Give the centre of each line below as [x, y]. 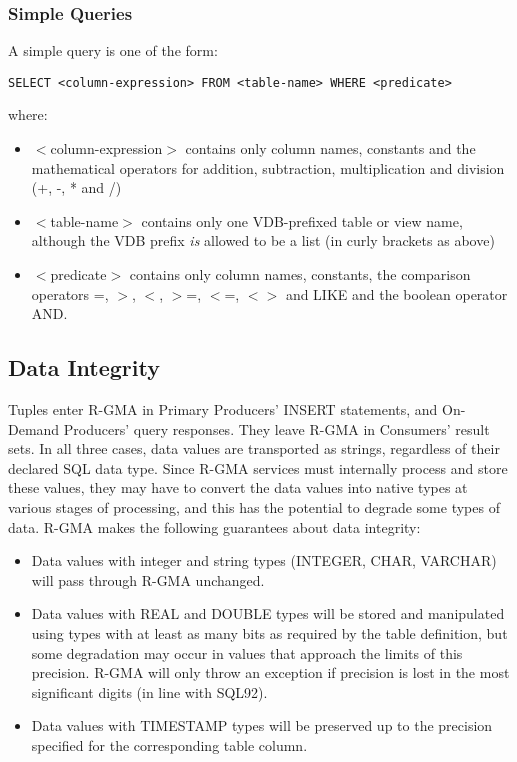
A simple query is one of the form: [113, 50]
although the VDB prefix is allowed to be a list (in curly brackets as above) [263, 240]
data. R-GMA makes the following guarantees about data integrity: [214, 526]
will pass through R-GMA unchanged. [148, 579]
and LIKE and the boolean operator [396, 293]
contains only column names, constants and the [330, 148]
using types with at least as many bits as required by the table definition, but [269, 632]
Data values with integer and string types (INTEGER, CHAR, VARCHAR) [264, 560]
